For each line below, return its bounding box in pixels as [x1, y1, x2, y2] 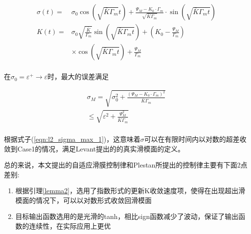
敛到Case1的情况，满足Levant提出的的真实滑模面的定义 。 [4, 143, 185, 153]
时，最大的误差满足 [47, 71, 109, 82]
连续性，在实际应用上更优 [29, 221, 111, 231]
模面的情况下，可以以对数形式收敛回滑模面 [15, 195, 152, 205]
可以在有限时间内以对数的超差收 [144, 134, 247, 144]
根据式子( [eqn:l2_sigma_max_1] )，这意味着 [4, 134, 141, 144]
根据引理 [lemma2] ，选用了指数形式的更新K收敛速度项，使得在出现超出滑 [15, 185, 245, 196]
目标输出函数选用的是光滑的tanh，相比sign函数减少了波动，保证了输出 [15, 211, 239, 221]
